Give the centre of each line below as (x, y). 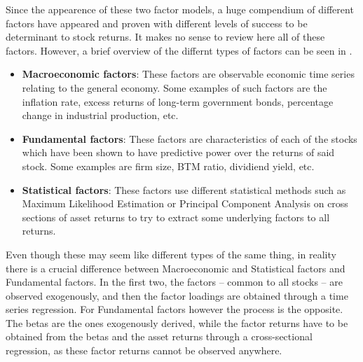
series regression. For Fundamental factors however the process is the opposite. (174, 309)
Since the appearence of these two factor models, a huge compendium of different (180, 9)
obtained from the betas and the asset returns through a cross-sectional (159, 336)
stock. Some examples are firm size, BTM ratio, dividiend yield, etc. (168, 166)
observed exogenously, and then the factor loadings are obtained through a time (177, 295)
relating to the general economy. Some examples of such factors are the (174, 87)
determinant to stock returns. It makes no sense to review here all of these (165, 37)
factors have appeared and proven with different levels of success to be (157, 23)
